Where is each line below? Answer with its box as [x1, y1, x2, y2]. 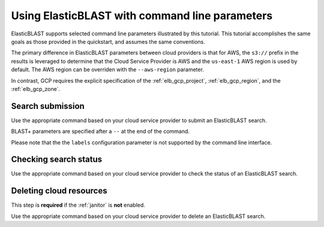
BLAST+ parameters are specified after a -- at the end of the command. [11, 128, 190, 135]
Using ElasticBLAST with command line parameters [11, 9, 273, 22]
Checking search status [11, 155, 103, 165]
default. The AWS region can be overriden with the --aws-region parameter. [11, 66, 204, 73]
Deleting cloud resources [11, 186, 107, 196]
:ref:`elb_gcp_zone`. [11, 85, 60, 92]
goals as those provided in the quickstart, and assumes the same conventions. [11, 38, 205, 45]
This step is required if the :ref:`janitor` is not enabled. [11, 201, 145, 209]
